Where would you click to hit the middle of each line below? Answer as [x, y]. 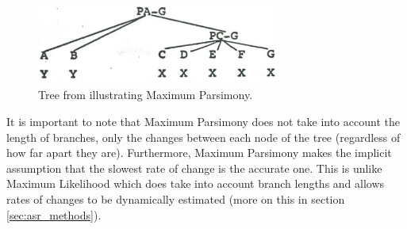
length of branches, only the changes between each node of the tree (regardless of [203, 137]
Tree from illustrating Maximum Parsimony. [146, 95]
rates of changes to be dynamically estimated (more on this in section [176, 198]
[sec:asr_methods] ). [54, 214]
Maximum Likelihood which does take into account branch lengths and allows [196, 183]
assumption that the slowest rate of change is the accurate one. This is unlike [194, 168]
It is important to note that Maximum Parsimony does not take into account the [203, 122]
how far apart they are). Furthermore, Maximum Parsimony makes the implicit [199, 153]
